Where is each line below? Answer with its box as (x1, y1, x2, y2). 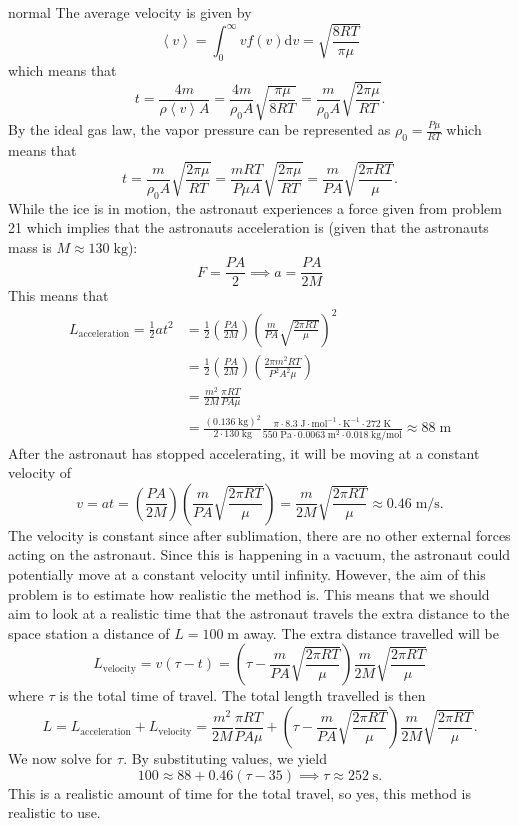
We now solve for (8, 748, 113, 769)
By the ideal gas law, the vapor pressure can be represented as (8, 119, 391, 140)
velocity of (8, 462, 71, 483)
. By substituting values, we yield (123, 748, 327, 769)
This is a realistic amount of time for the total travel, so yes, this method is (8, 782, 471, 803)
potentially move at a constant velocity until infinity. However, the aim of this (8, 564, 486, 585)
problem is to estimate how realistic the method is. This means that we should (8, 583, 490, 604)
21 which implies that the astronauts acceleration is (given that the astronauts (8, 217, 489, 238)
